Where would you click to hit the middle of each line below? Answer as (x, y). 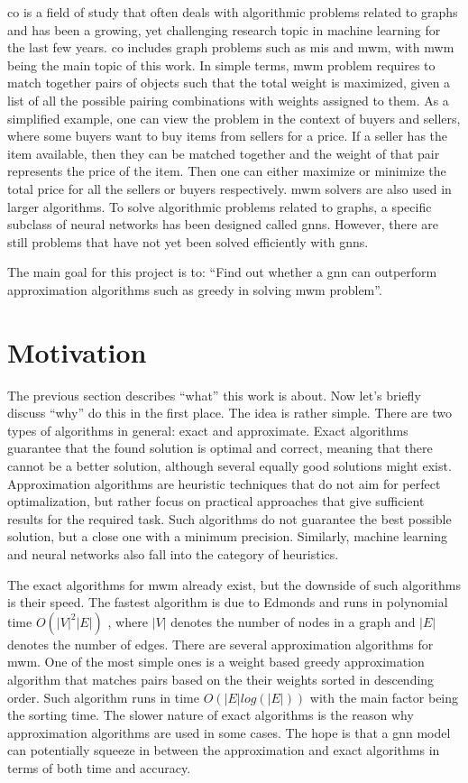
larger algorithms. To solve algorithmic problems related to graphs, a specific (220, 206)
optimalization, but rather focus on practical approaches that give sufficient (216, 501)
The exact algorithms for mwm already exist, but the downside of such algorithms (234, 584)
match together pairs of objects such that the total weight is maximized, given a (229, 83)
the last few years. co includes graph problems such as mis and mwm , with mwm (231, 47)
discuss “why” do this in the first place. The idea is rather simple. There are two (230, 413)
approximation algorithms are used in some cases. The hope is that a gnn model (229, 732)
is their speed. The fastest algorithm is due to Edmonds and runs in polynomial (228, 602)
